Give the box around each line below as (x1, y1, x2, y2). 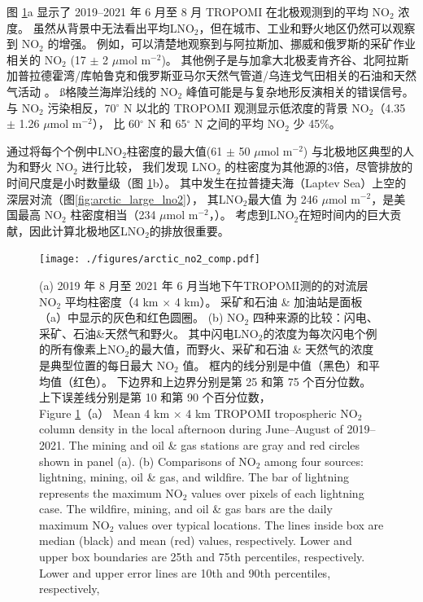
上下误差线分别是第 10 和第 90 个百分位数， (39, 389, 271, 406)
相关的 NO (7, 51, 63, 68)
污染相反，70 (47, 99, 116, 116)
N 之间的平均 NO (194, 115, 286, 132)
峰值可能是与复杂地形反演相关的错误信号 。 (185, 82, 414, 99)
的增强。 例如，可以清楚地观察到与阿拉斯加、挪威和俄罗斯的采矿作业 (47, 35, 416, 52)
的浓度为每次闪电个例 (263, 324, 377, 341)
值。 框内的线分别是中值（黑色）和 (182, 356, 369, 373)
